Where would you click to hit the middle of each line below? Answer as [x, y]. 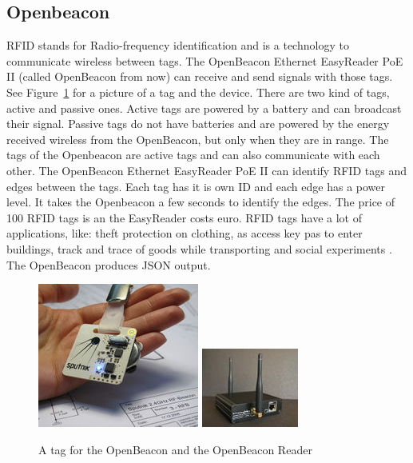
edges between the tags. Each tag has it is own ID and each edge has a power [196, 186]
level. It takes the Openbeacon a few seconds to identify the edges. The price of [201, 202]
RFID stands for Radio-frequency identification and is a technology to [178, 45]
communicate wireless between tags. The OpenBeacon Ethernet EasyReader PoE [205, 60]
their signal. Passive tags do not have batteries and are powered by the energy [198, 124]
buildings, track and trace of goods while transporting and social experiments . [199, 248]
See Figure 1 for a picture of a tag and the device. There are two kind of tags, [198, 92]
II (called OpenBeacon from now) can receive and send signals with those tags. [200, 76]
